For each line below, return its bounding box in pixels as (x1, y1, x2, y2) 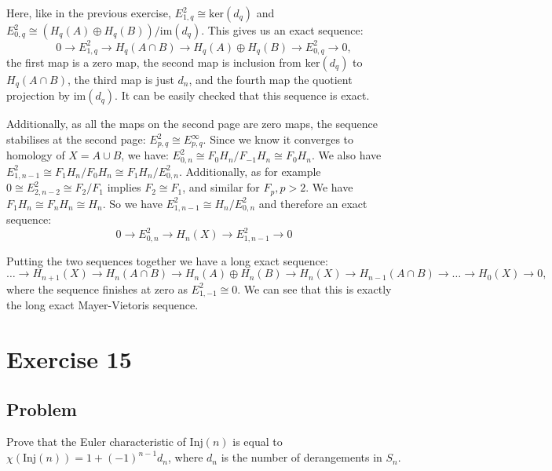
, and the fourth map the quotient (188, 71, 353, 87)
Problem (6, 396, 77, 421)
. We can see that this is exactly (237, 280, 392, 297)
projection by (6, 87, 70, 104)
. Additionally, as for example (178, 162, 321, 179)
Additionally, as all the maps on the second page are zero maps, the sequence (6, 115, 378, 132)
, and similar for (182, 179, 260, 195)
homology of (6, 147, 65, 163)
